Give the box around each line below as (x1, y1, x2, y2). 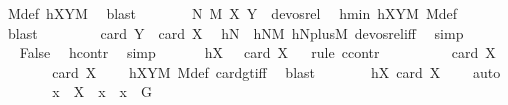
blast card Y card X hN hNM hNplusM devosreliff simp (7, 22, 464, 43)
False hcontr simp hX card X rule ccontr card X (19, 42, 496, 63)
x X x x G (52, 81, 152, 102)
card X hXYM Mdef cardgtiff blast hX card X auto (52, 61, 501, 82)
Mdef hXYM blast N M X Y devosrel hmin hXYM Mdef (7, 3, 458, 23)
